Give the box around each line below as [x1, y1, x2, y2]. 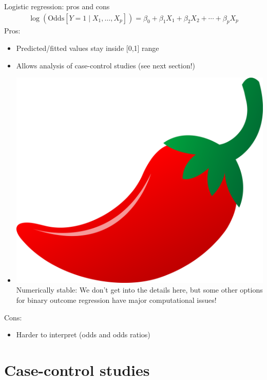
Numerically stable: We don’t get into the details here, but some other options [16, 284, 263, 295]
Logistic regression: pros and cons [4, 1, 110, 11]
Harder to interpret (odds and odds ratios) [16, 329, 150, 340]
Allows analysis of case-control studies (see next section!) [16, 60, 196, 70]
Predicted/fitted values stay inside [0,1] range [16, 43, 159, 53]
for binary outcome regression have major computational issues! [16, 294, 217, 305]
